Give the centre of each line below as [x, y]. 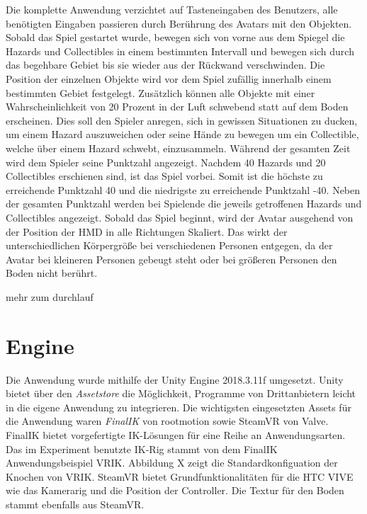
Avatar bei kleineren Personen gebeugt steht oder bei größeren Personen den [171, 259]
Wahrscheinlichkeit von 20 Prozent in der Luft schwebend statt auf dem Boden [177, 107]
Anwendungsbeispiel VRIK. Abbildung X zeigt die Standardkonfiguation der [172, 463]
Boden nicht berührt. [52, 273]
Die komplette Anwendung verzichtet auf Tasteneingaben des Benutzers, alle [172, 9]
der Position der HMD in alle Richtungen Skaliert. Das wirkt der [147, 231]
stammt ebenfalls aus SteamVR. [75, 504]
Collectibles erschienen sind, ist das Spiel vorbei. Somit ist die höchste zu [164, 176]
